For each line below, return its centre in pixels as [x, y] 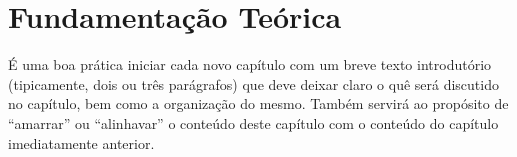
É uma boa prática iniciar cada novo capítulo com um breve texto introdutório [250, 64]
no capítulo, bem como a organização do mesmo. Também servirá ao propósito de [258, 103]
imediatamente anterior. [81, 142]
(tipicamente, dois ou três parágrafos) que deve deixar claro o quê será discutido [253, 83]
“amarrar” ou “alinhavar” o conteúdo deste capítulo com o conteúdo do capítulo [253, 122]
